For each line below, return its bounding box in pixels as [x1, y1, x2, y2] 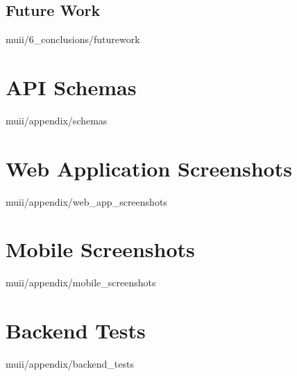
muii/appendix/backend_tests [6, 357, 134, 371]
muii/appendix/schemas [6, 113, 108, 127]
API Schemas [6, 72, 137, 101]
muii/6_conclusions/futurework [6, 32, 140, 47]
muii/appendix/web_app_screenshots [6, 194, 167, 209]
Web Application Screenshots [6, 154, 292, 182]
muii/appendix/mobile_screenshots [6, 275, 156, 290]
